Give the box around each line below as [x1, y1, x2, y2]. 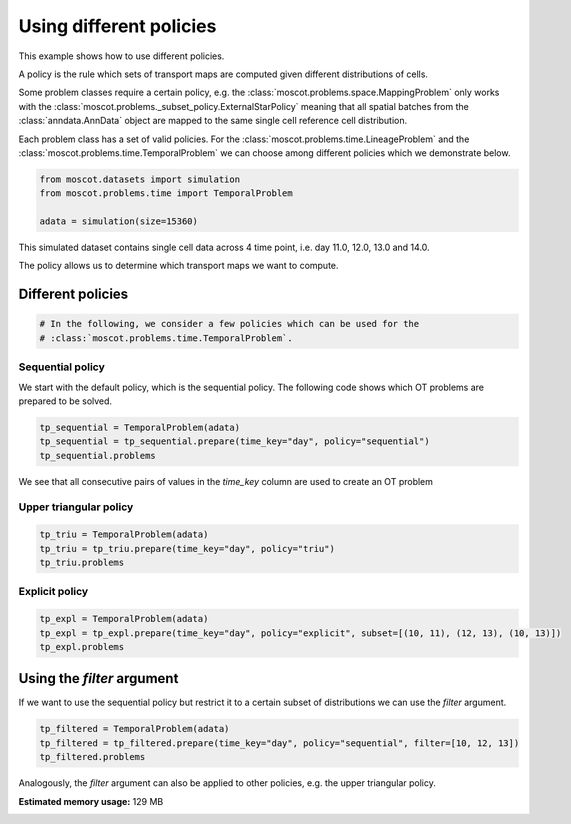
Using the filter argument [18, 670, 179, 687]
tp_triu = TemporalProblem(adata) [39, 529, 209, 540]
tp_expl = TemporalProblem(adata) [39, 613, 209, 625]
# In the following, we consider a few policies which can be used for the [39, 318, 420, 330]
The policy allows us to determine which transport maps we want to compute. [18, 260, 339, 272]
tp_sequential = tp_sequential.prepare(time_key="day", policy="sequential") [39, 436, 430, 447]
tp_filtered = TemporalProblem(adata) [39, 723, 230, 735]
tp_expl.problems [39, 641, 125, 652]
